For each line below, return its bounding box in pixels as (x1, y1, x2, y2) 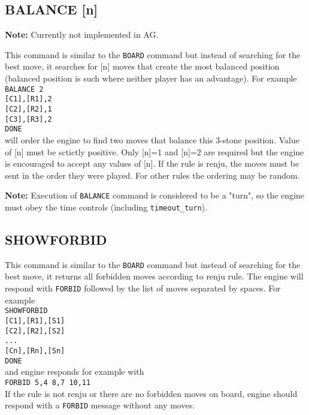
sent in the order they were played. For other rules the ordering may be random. (5, 169, 300, 181)
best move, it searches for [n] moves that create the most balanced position (5, 60, 280, 73)
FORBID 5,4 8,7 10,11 (5, 378, 91, 387)
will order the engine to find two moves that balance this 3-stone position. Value (5, 133, 299, 146)
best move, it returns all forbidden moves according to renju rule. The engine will (5, 270, 304, 282)
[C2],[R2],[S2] (5, 326, 65, 335)
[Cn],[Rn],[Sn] (5, 346, 65, 355)
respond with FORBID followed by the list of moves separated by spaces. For (5, 282, 281, 294)
